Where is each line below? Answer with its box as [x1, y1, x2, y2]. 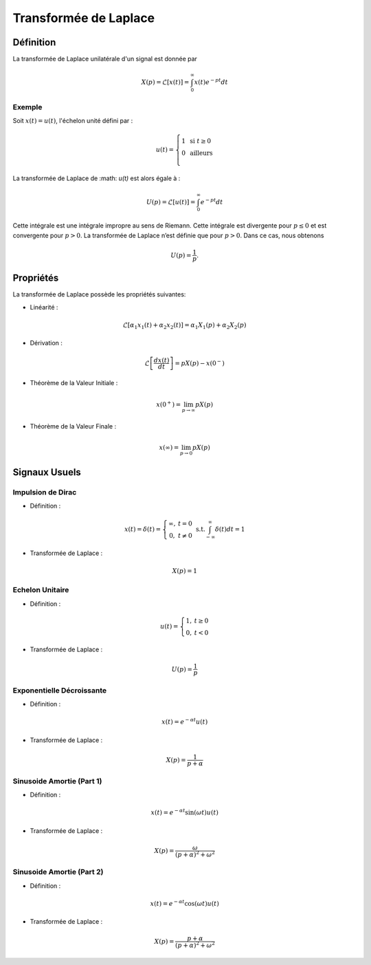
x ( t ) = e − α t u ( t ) [161, 717, 208, 726]
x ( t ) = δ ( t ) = [124, 525, 161, 533]
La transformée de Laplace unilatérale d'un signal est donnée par [12, 55, 197, 63]
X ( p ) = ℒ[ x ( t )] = [141, 78, 190, 86]
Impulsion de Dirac [12, 487, 77, 497]
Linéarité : [30, 303, 58, 311]
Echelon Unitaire [12, 585, 69, 595]
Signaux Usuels [12, 466, 82, 478]
